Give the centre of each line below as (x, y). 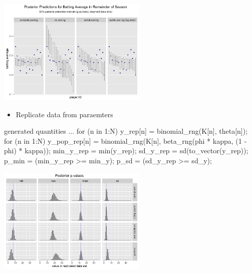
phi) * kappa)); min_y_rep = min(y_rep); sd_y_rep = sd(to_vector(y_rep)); (126, 151)
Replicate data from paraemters (64, 114)
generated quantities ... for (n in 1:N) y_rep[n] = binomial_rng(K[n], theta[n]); (126, 131)
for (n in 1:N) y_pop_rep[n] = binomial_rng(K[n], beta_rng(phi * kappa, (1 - (125, 141)
